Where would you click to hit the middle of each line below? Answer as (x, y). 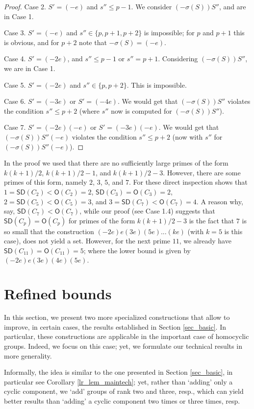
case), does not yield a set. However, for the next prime (87, 241)
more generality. (28, 355)
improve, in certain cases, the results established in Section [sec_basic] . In (115, 326)
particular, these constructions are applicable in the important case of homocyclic (127, 336)
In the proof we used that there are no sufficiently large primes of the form (116, 163)
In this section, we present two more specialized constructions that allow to (117, 317)
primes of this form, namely (46, 182)
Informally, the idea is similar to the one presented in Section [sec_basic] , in (118, 372)
